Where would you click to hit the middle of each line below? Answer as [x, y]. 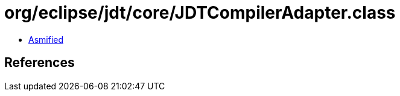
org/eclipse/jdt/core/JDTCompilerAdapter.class [200, 13]
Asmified [46, 39]
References [40, 63]
